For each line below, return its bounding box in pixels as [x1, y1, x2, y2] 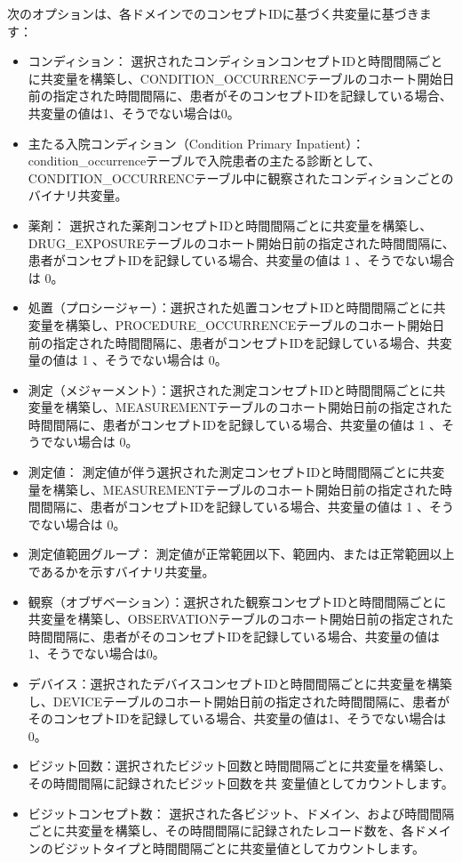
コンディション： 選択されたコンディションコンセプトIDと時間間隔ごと [28, 52, 443, 70]
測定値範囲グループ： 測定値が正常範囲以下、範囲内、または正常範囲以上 [28, 544, 455, 563]
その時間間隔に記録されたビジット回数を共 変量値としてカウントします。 [28, 773, 454, 792]
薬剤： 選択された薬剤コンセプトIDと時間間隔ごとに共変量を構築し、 [28, 215, 433, 234]
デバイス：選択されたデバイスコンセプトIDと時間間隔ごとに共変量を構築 [28, 674, 452, 692]
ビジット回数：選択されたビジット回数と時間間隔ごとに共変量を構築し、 [28, 756, 451, 775]
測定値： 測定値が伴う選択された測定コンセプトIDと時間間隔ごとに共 [28, 463, 433, 481]
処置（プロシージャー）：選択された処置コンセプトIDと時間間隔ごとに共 [28, 298, 446, 317]
